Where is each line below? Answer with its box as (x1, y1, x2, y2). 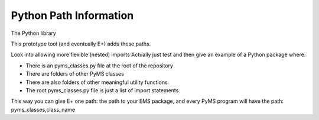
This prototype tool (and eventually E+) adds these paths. (11, 40, 151, 47)
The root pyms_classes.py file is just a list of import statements (25, 86, 179, 94)
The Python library (11, 30, 56, 37)
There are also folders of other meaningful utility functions (25, 79, 168, 86)
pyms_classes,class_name (11, 106, 76, 113)
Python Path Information (11, 9, 134, 22)
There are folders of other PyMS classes (25, 70, 124, 77)
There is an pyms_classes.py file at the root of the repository (25, 62, 174, 69)
